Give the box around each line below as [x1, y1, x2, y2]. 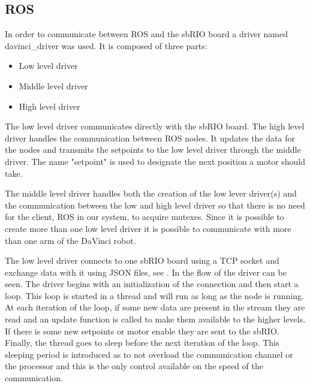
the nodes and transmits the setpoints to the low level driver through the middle [5, 143, 301, 156]
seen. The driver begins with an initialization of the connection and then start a [5, 278, 299, 290]
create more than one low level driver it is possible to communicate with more [5, 222, 291, 234]
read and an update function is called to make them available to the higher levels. [5, 313, 306, 325]
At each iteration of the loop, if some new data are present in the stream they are [5, 301, 305, 313]
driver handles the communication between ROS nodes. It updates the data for [5, 131, 295, 144]
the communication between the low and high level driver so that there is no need [5, 198, 305, 211]
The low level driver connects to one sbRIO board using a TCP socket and [5, 254, 279, 267]
